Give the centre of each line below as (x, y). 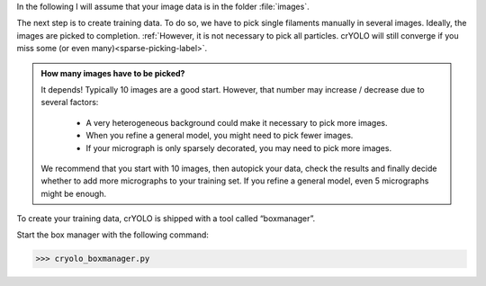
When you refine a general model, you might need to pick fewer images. (220, 136)
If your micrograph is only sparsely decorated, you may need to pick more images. (238, 147)
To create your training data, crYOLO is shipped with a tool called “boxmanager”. (166, 219)
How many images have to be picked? (113, 73)
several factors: (70, 103)
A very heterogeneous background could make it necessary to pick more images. (237, 122)
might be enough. (74, 193)
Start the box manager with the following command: (112, 235)
